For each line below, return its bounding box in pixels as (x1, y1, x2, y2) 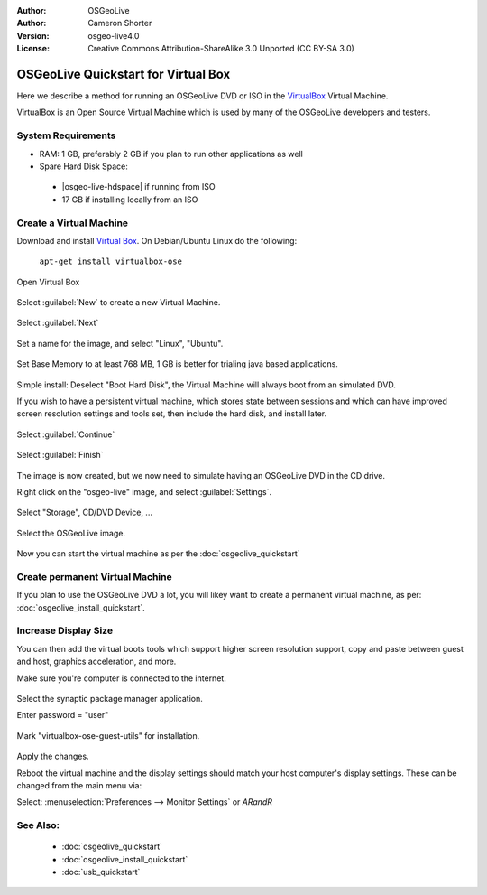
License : (16, 43, 50, 54)
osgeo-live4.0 (87, 30, 140, 41)
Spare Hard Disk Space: (39, 161, 128, 172)
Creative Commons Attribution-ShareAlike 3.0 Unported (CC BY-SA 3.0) (87, 43, 355, 54)
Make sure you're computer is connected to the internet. (16, 673, 227, 684)
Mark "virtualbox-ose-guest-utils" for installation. (16, 730, 200, 741)
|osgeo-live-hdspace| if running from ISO (61, 182, 216, 192)
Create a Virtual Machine (16, 217, 129, 229)
